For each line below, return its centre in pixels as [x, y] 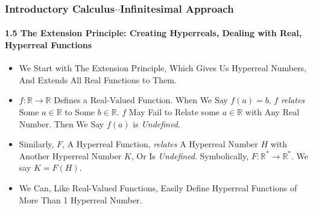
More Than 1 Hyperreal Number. [81, 199]
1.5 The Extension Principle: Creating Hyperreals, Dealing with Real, [153, 33]
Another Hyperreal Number [70, 155]
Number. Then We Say [62, 123]
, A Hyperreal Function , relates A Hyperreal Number [160, 144]
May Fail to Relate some [174, 112]
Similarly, [36, 144]
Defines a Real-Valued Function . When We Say [141, 100]
